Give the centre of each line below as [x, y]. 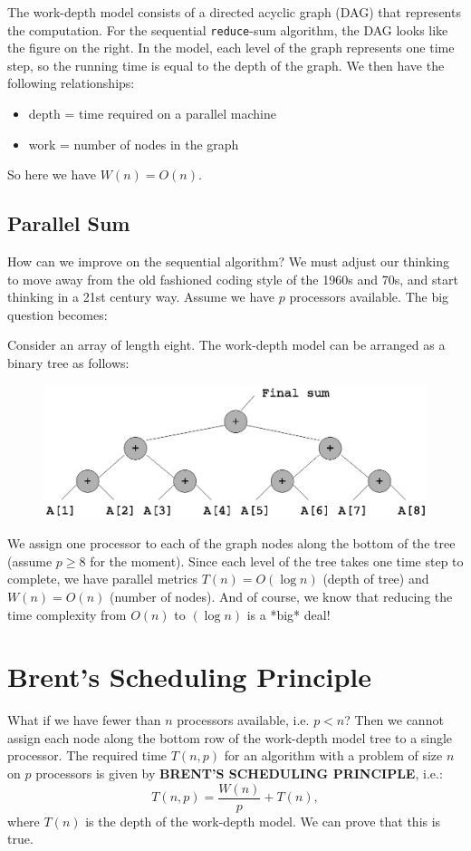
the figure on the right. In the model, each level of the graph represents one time [231, 48]
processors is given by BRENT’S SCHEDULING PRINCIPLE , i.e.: [239, 774]
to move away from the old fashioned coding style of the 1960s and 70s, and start [233, 279]
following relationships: [71, 83]
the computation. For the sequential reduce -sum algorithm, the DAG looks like [228, 29]
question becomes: [58, 314]
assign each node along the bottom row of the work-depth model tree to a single [230, 737]
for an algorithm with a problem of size [333, 755]
